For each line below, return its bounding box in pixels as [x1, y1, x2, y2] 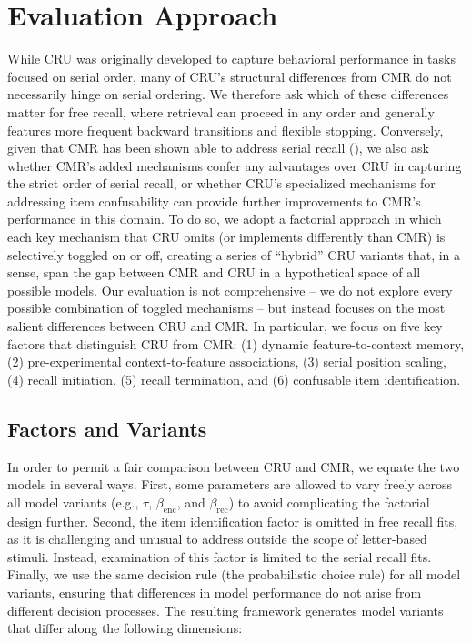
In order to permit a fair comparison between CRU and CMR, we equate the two [7, 457, 460, 476]
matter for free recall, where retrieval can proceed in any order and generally [7, 102, 435, 121]
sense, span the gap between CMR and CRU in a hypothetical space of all [7, 263, 421, 282]
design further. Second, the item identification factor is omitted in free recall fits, [7, 511, 458, 530]
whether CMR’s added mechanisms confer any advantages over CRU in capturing [7, 156, 462, 175]
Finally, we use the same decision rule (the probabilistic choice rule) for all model [7, 565, 461, 584]
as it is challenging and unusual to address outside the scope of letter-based [7, 529, 427, 548]
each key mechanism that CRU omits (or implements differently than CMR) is [7, 227, 446, 246]
